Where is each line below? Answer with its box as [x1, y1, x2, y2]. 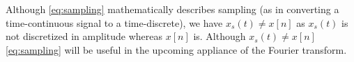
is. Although [193, 29, 246, 43]
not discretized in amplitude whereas [6, 29, 163, 43]
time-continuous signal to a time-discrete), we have [6, 15, 223, 30]
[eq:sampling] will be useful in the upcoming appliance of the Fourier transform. [6, 42, 347, 56]
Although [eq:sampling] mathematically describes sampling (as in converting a [6, 2, 339, 16]
